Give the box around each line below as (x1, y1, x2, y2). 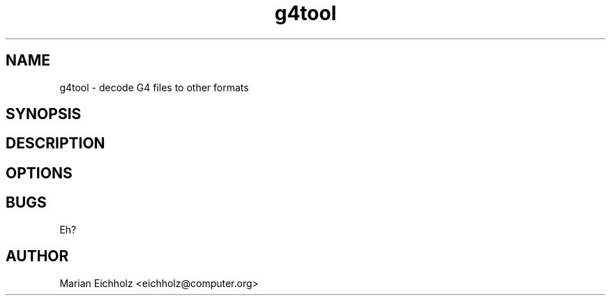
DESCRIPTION (6, 134, 105, 153)
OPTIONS (6, 164, 73, 182)
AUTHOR (6, 247, 69, 265)
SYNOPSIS (6, 105, 82, 123)
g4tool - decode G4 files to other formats (59, 81, 249, 93)
